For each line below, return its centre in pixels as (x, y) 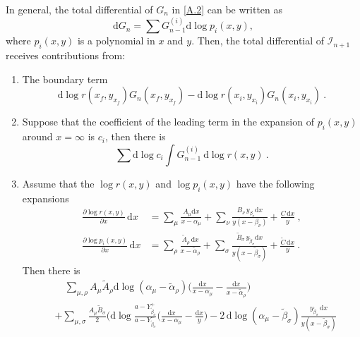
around (37, 136)
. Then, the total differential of (258, 41)
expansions (46, 198)
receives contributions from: (66, 55)
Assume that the (58, 183)
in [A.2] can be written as (227, 9)
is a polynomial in (116, 41)
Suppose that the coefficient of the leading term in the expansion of (168, 122)
